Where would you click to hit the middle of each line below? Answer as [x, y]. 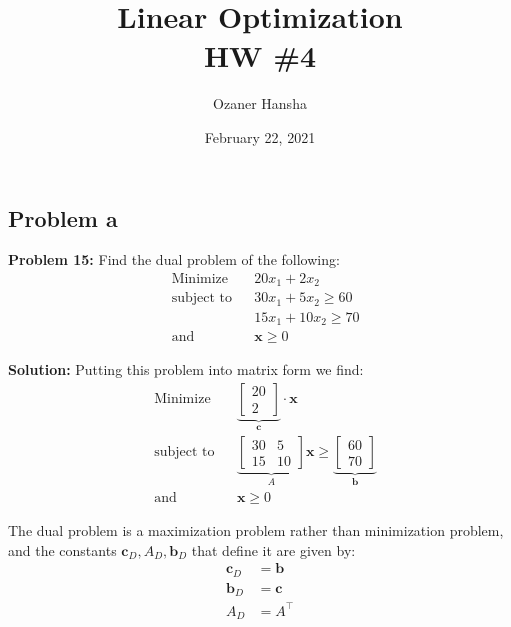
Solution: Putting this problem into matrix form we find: [186, 369]
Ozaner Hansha [260, 103]
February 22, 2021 [260, 136]
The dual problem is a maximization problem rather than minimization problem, [256, 529]
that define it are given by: [273, 549]
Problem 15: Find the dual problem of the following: [174, 259]
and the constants [62, 549]
